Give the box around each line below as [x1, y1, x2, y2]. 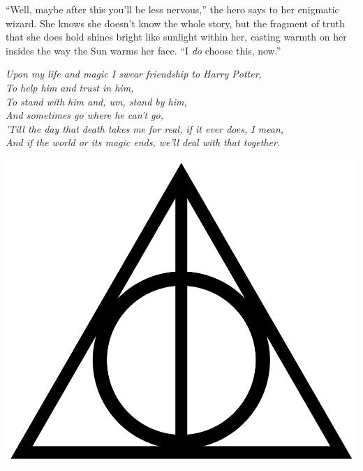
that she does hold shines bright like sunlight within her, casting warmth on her [6, 29, 347, 44]
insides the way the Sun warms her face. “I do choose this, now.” [6, 43, 281, 57]
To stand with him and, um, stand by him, [6, 94, 187, 108]
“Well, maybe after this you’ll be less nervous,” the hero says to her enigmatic [6, 2, 339, 16]
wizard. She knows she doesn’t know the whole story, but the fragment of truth [6, 15, 345, 30]
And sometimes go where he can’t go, [6, 108, 163, 122]
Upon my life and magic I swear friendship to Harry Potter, [6, 66, 262, 81]
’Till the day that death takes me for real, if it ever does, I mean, [6, 121, 284, 136]
